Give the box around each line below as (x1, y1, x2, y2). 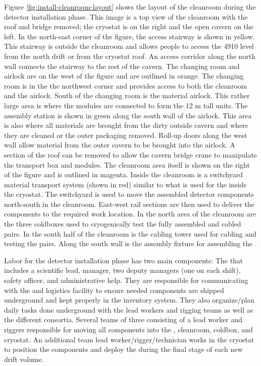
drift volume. (4, 353, 44, 364)
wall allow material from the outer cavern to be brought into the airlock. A (4, 139, 235, 150)
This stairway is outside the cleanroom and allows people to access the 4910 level (4, 41, 254, 51)
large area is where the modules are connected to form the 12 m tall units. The (4, 100, 248, 110)
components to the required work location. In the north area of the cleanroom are (4, 208, 256, 219)
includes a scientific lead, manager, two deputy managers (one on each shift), (4, 265, 241, 275)
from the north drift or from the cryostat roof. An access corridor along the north (4, 50, 256, 61)
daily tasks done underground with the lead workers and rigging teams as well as (4, 304, 253, 315)
